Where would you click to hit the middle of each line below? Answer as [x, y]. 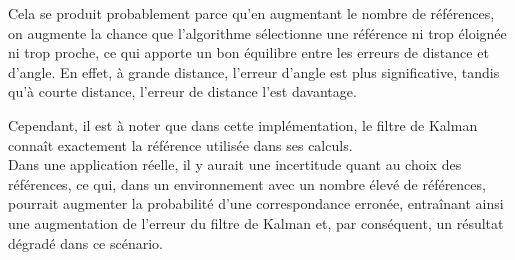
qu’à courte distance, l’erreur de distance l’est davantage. [182, 91]
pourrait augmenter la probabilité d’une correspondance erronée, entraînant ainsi [256, 203]
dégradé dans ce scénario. [85, 242]
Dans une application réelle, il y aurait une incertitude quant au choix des [235, 164]
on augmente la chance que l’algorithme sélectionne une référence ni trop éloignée [257, 32]
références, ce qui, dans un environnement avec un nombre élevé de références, [247, 183]
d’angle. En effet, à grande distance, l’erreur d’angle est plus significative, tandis [254, 71]
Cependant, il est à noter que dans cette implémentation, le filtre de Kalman [243, 124]
